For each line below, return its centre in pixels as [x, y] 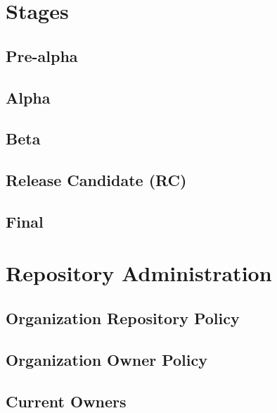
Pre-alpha [42, 55]
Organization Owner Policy [107, 359]
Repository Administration [139, 273]
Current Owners [66, 401]
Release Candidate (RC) [96, 180]
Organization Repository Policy [123, 318]
